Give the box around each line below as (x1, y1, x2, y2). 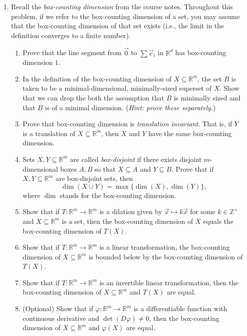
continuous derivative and (22, 313, 99, 323)
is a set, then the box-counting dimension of (62, 216, 193, 226)
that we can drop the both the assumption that (22, 92, 164, 102)
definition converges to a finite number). (11, 30, 131, 40)
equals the (203, 216, 233, 226)
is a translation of (22, 128, 76, 138)
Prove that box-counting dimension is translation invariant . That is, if (22, 119, 232, 129)
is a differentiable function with (133, 303, 228, 314)
